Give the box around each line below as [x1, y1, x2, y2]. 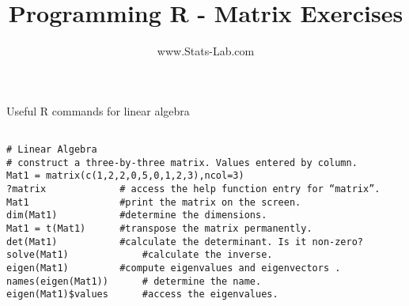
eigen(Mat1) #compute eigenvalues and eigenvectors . [6, 262, 341, 274]
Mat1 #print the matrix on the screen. [6, 196, 301, 208]
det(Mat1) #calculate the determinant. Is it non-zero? [6, 236, 364, 247]
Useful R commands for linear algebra [6, 102, 190, 119]
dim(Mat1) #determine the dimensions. [6, 210, 267, 221]
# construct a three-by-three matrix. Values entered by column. [6, 157, 358, 168]
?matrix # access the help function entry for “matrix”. [6, 183, 381, 195]
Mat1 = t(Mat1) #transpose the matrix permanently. [6, 222, 312, 234]
